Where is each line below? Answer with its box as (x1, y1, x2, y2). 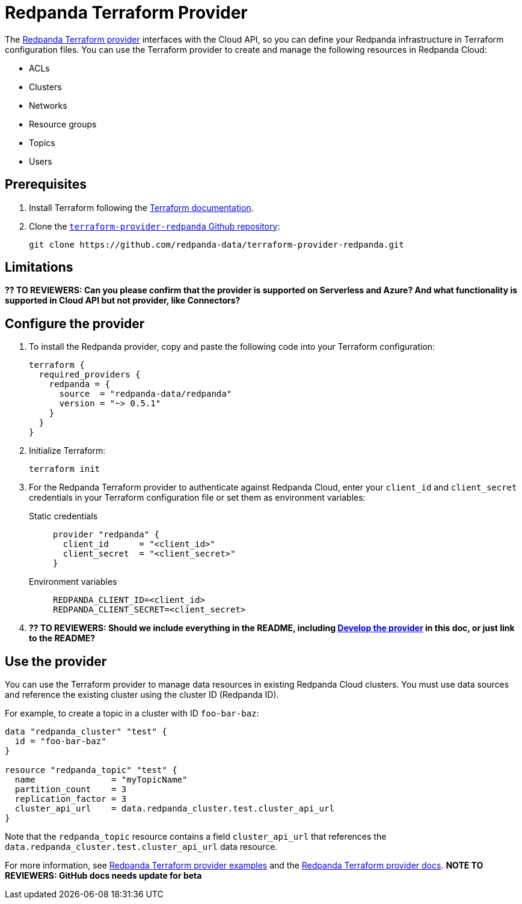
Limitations (5, 260, 73, 275)
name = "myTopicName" (14, 775, 188, 785)
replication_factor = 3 (14, 794, 127, 804)
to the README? (29, 633, 96, 644)
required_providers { (38, 370, 141, 380)
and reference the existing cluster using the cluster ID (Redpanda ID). (5, 689, 279, 700)
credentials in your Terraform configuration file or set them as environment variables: (29, 492, 366, 503)
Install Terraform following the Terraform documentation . (29, 202, 254, 213)
